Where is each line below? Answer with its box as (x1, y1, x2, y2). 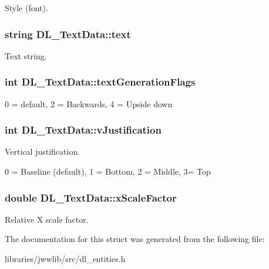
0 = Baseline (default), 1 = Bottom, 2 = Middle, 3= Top (5, 165, 211, 178)
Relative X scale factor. (5, 213, 89, 225)
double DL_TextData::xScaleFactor (5, 190, 177, 205)
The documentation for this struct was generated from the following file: (5, 233, 265, 245)
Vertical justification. (5, 145, 80, 158)
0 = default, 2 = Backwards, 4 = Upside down (5, 97, 173, 110)
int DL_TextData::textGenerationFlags (5, 74, 196, 89)
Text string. (5, 49, 47, 62)
